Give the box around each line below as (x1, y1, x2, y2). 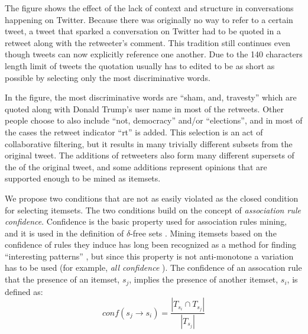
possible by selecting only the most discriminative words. (5, 71, 210, 83)
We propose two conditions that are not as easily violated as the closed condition (5, 192, 299, 204)
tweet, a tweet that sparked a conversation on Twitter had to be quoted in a (5, 25, 281, 37)
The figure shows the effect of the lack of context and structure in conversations (5, 2, 294, 14)
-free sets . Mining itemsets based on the (130, 226, 277, 239)
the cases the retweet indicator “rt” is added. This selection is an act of (5, 125, 263, 138)
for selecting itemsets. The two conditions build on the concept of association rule (5, 203, 301, 216)
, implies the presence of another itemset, (129, 273, 278, 286)
